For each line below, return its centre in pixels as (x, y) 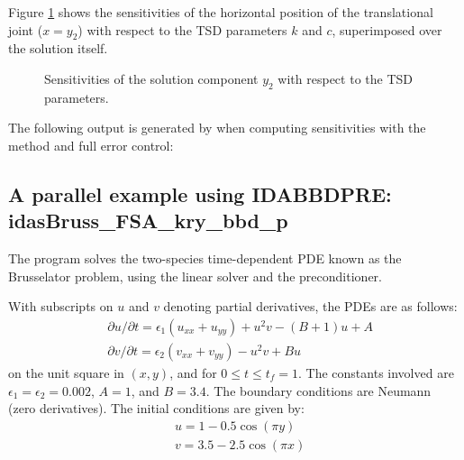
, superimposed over (387, 29)
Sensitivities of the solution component (151, 78)
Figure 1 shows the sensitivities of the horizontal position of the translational (221, 12)
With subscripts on (61, 306)
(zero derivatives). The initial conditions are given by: (156, 408)
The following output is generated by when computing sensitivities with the (217, 128)
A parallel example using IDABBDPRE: (200, 193)
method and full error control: (91, 145)
